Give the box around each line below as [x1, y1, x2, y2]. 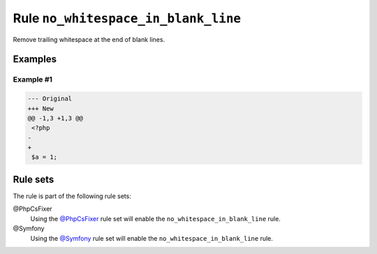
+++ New [27, 105, 54, 112]
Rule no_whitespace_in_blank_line [13, 10, 241, 26]
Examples [13, 53, 57, 66]
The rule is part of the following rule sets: [13, 192, 132, 200]
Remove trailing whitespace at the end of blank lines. [13, 35, 165, 43]
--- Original [27, 95, 73, 103]
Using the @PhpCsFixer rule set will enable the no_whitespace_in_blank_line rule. [30, 214, 281, 223]
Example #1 [13, 75, 52, 84]
